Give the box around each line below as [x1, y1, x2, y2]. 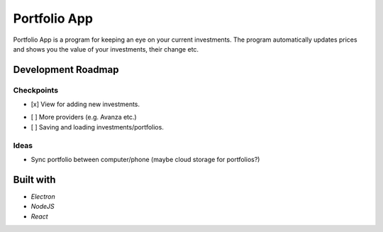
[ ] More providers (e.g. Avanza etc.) [30, 113, 138, 122]
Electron [30, 192, 56, 201]
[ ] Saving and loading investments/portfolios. [30, 122, 165, 131]
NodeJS [30, 202, 55, 211]
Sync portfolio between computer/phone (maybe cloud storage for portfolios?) [30, 156, 260, 164]
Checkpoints [13, 85, 59, 95]
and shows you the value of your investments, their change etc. [13, 45, 199, 53]
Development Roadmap [13, 64, 119, 76]
